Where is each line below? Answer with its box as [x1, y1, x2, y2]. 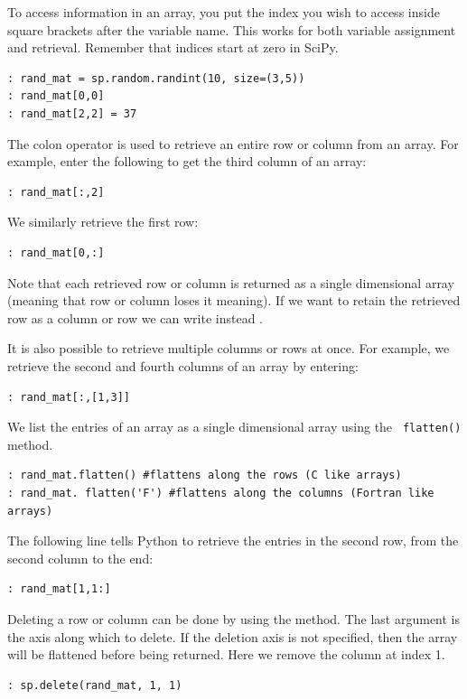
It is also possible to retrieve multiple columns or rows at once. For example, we [7, 339, 450, 358]
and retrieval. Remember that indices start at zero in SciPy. [7, 38, 339, 57]
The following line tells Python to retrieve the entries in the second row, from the [7, 531, 459, 550]
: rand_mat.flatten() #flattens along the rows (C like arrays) [7, 469, 402, 482]
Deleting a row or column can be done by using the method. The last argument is [7, 609, 461, 628]
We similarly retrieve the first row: [7, 212, 199, 231]
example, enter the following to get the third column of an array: [7, 152, 367, 171]
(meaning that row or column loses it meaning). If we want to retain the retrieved [7, 291, 461, 310]
